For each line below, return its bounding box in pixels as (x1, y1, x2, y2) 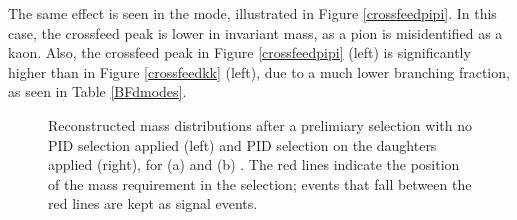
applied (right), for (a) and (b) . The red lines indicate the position (48, 154, 460, 175)
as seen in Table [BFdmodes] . (8, 81, 187, 102)
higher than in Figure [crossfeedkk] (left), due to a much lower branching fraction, (8, 61, 510, 82)
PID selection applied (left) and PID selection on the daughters (48, 134, 437, 155)
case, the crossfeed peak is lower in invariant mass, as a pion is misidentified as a (8, 22, 503, 43)
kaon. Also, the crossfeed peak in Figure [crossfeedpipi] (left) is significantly (8, 42, 471, 63)
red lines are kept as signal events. (48, 193, 258, 214)
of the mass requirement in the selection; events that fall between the (48, 173, 472, 194)
